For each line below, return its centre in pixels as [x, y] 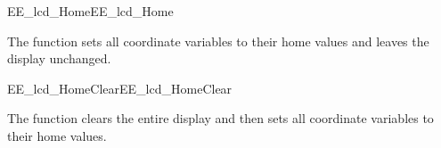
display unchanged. [59, 58]
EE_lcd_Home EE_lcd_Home [90, 11]
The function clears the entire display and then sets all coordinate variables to [220, 118]
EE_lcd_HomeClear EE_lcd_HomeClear [120, 88]
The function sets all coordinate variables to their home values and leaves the [218, 41]
